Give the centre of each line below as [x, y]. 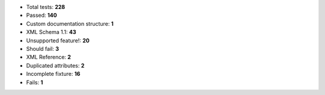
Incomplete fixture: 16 [53, 74]
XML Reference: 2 [49, 57]
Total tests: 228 [46, 7]
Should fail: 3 [43, 48]
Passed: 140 [42, 16]
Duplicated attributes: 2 [55, 65]
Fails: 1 [35, 82]
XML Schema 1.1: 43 [51, 32]
